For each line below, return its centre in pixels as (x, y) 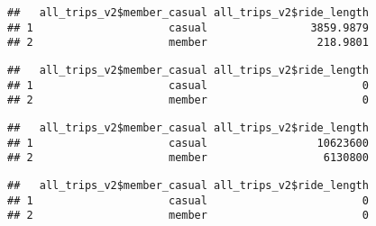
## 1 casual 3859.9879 (188, 27)
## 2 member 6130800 (188, 158)
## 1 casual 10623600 (188, 143)
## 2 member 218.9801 (188, 43)
